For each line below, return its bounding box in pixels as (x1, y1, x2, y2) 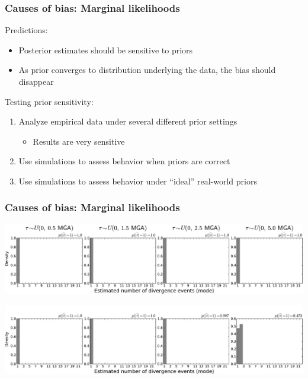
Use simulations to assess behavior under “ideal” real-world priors (18, 174, 257, 187)
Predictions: (5, 24, 48, 36)
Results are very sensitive (33, 135, 125, 147)
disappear (18, 75, 54, 87)
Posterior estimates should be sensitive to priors (18, 43, 193, 56)
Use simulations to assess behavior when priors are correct (18, 155, 230, 167)
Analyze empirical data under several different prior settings (18, 115, 238, 128)
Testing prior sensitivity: (5, 95, 94, 107)
